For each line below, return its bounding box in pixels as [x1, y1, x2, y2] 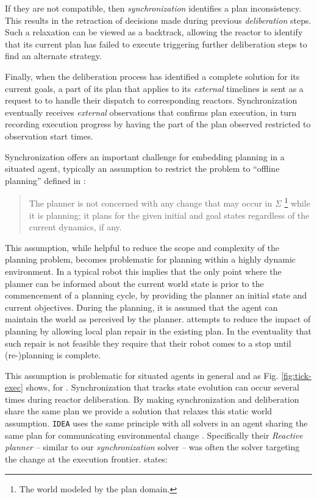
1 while [284, 195, 310, 209]
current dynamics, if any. [29, 221, 122, 233]
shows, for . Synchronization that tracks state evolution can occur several [26, 381, 299, 394]
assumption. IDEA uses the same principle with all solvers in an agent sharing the [5, 417, 308, 430]
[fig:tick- [281, 369, 312, 381]
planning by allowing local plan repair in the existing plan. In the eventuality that [5, 324, 312, 337]
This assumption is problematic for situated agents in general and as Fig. [5, 369, 279, 381]
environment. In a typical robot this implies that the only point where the [5, 264, 282, 277]
